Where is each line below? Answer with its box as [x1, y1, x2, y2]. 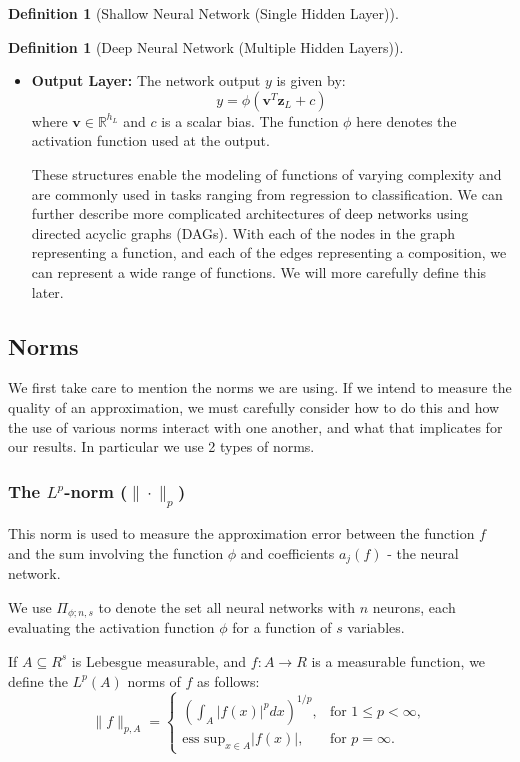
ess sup [182, 731, 226, 746]
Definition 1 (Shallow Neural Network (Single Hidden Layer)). [8, 3, 399, 23]
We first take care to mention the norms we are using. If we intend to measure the [8, 377, 512, 398]
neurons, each [372, 596, 456, 617]
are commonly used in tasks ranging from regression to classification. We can [31, 183, 503, 204]
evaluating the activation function [8, 617, 215, 638]
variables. [347, 617, 405, 638]
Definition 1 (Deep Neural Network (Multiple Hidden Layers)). [8, 36, 404, 57]
